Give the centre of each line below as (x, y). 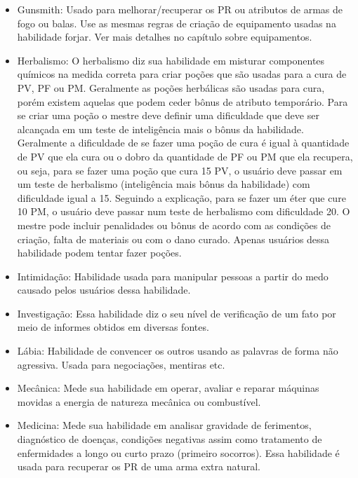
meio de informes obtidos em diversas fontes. (113, 327)
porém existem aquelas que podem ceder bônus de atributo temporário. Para (183, 101)
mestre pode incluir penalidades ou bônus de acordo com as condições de (174, 225)
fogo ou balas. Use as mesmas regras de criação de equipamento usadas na (177, 23)
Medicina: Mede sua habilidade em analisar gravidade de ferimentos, (164, 425)
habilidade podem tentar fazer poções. (99, 253)
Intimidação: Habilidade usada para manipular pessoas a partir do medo (173, 276)
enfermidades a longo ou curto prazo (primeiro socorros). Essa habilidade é (178, 452)
